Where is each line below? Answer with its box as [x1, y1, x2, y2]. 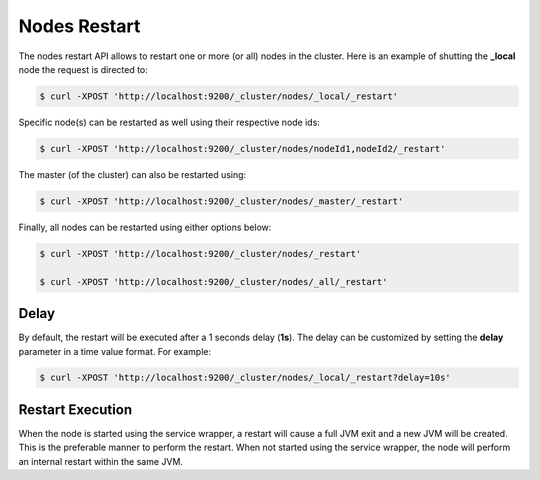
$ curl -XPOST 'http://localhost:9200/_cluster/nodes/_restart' [39, 248, 362, 259]
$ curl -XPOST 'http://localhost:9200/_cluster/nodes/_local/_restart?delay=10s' [39, 372, 452, 384]
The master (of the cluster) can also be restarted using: [18, 168, 247, 180]
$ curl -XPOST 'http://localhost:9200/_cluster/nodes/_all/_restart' [39, 276, 388, 287]
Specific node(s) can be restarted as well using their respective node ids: [18, 116, 320, 128]
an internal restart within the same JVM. [18, 455, 184, 467]
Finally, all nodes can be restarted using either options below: [18, 221, 272, 233]
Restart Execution [18, 401, 133, 418]
